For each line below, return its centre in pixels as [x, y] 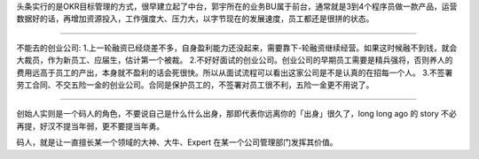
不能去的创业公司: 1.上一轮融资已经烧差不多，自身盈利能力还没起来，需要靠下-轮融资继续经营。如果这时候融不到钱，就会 [237, 48]
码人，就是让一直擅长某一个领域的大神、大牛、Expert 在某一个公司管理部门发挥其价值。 [177, 142]
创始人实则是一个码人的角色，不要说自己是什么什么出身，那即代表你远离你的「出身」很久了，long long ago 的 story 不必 [236, 114]
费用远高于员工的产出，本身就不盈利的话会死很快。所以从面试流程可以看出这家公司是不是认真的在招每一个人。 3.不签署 [235, 72]
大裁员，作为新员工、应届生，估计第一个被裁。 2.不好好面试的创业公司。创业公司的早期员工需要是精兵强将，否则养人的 [235, 60]
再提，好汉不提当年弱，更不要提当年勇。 [90, 126]
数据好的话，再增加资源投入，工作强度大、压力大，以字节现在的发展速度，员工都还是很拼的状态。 [195, 19]
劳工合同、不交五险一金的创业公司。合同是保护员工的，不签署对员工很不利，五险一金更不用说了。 [195, 85]
